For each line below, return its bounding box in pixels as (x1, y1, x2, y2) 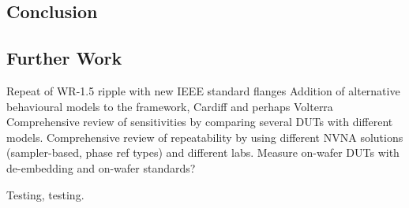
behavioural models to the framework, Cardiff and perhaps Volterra (6, 98, 333, 114)
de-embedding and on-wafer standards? (6, 159, 196, 176)
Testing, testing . (6, 186, 84, 202)
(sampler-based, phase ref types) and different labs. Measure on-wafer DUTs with (6, 144, 400, 161)
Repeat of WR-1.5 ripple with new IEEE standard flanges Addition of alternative (6, 82, 400, 98)
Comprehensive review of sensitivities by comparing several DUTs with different (6, 113, 393, 130)
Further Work (6, 46, 122, 70)
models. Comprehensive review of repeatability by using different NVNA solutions (6, 128, 403, 145)
